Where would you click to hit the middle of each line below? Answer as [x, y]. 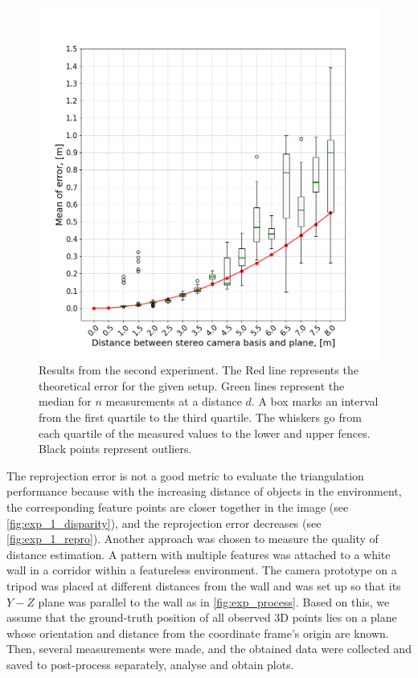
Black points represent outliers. [115, 449]
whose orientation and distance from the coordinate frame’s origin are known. [198, 633]
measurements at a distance [174, 401]
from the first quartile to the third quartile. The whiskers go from [200, 417]
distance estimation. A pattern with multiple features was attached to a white [199, 554]
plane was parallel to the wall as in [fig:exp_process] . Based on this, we [214, 601]
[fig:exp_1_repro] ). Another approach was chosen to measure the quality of [193, 539]
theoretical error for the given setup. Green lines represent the [192, 385]
